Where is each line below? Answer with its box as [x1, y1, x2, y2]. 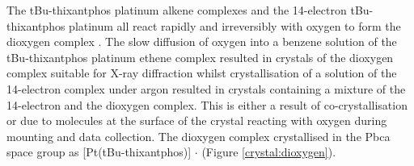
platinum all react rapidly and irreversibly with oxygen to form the [69, 17, 401, 34]
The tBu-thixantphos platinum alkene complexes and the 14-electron [6, 2, 347, 18]
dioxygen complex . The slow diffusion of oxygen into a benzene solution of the [6, 33, 397, 50]
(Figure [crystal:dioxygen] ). [201, 143, 336, 160]
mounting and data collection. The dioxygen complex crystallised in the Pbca [6, 127, 391, 144]
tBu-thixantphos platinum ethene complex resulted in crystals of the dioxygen [6, 48, 394, 65]
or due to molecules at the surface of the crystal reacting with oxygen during [6, 112, 387, 129]
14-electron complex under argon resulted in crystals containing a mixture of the [6, 80, 406, 97]
